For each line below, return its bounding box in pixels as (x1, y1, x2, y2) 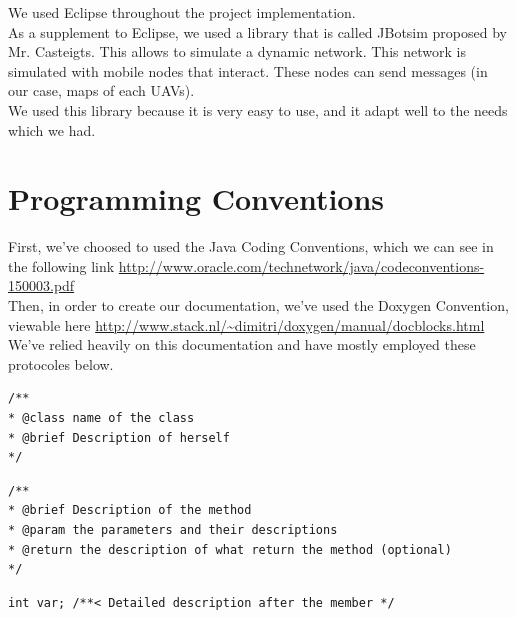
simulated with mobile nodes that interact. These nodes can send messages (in (8, 60, 488, 81)
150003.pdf (8, 275, 75, 296)
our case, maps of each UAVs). (8, 80, 195, 101)
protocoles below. (8, 353, 114, 374)
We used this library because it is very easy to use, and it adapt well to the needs (8, 99, 508, 120)
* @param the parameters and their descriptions (8, 523, 338, 537)
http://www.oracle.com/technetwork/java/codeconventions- (118, 255, 485, 276)
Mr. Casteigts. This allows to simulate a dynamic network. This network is (8, 41, 466, 62)
